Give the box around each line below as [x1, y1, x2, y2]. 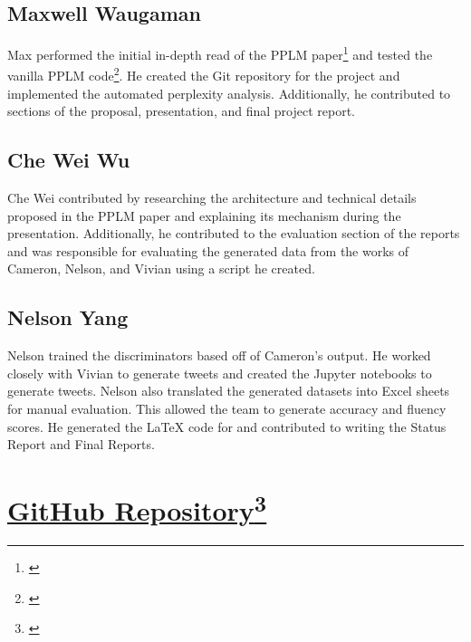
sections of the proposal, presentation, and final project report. [7, 101, 355, 120]
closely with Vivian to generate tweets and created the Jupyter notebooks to [7, 363, 432, 382]
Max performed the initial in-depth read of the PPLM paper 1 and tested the [7, 43, 433, 63]
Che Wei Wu [7, 146, 130, 174]
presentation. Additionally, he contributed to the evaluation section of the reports [7, 224, 460, 243]
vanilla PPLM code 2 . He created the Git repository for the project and [7, 63, 400, 85]
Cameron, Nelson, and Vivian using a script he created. [7, 259, 315, 278]
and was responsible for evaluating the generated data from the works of [7, 241, 409, 260]
